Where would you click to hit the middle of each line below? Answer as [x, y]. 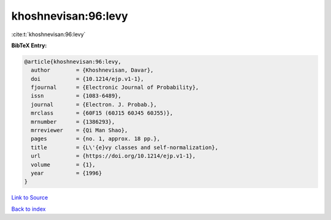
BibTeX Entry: [29, 45]
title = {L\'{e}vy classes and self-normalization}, [125, 147]
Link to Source [30, 198]
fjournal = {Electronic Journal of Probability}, [115, 88]
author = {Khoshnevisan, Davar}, [92, 70]
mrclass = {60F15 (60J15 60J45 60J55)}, [102, 113]
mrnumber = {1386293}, [73, 122]
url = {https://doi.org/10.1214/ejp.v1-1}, [113, 156]
